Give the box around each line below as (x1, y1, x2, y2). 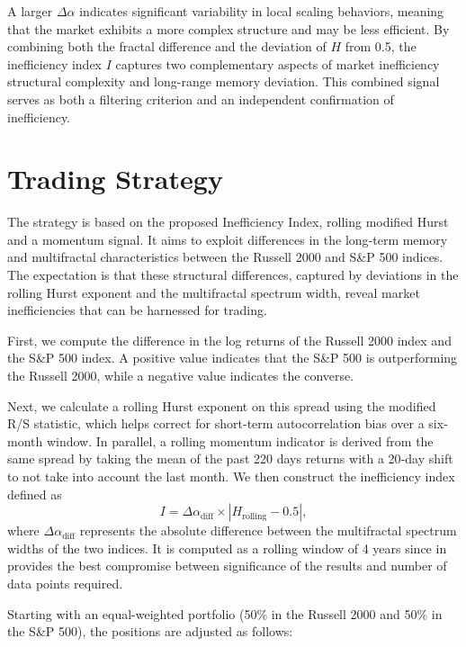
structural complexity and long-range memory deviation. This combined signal (7, 72, 440, 91)
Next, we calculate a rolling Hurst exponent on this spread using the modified (7, 396, 436, 415)
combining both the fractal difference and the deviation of (7, 37, 327, 56)
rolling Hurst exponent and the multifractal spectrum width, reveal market (7, 283, 420, 301)
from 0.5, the (345, 37, 417, 56)
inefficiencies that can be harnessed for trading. (7, 301, 267, 319)
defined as (7, 484, 62, 503)
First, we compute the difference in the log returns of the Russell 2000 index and (7, 330, 452, 349)
